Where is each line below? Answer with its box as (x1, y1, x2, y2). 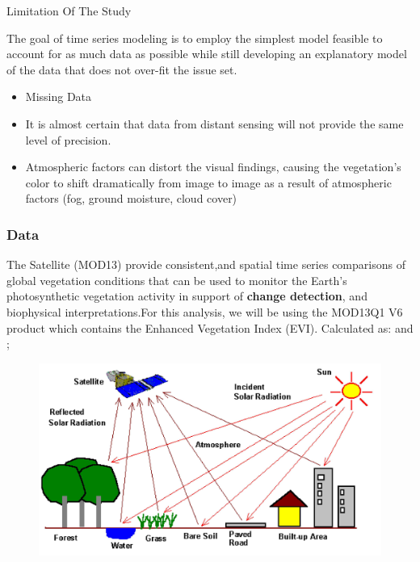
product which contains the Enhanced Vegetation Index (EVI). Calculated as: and (6, 319, 414, 336)
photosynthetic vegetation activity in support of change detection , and (6, 287, 367, 304)
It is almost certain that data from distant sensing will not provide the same (25, 115, 404, 132)
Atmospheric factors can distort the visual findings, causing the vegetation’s (25, 158, 401, 175)
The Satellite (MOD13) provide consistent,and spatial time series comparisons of (6, 256, 405, 273)
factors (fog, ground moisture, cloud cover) (25, 190, 237, 207)
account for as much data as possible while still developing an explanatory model (6, 45, 407, 62)
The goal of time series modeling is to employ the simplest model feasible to (6, 29, 383, 46)
